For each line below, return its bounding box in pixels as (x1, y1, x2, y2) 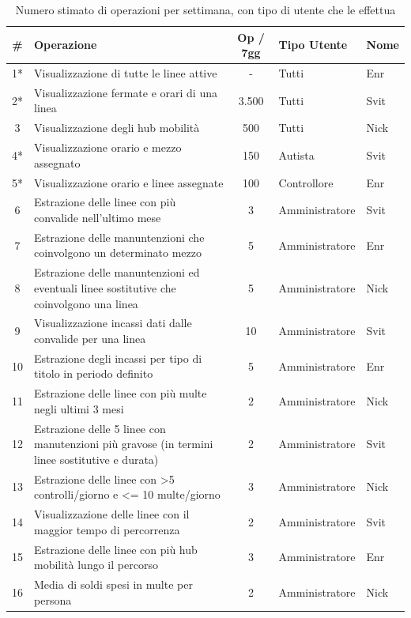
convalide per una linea (34, 330, 146, 346)
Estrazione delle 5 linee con (34, 420, 166, 436)
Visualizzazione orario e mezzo (34, 139, 182, 156)
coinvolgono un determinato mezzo (34, 244, 202, 261)
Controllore (278, 174, 334, 190)
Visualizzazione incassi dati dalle (34, 315, 192, 331)
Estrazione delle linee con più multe (34, 385, 207, 401)
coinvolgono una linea (34, 295, 138, 311)
